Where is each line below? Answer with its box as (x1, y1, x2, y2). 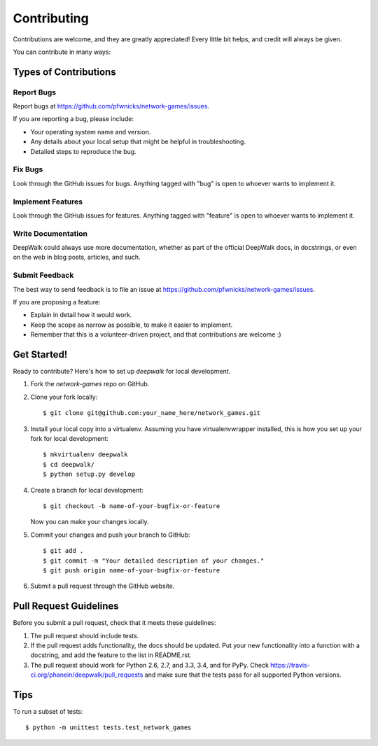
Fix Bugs (13, 164, 43, 174)
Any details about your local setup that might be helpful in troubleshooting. (30, 137, 246, 146)
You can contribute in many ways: (13, 48, 111, 56)
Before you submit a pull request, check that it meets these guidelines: (13, 619, 216, 627)
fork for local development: (30, 435, 108, 443)
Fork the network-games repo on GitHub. (30, 380, 150, 388)
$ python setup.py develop (43, 470, 136, 479)
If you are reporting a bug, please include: (13, 115, 134, 123)
